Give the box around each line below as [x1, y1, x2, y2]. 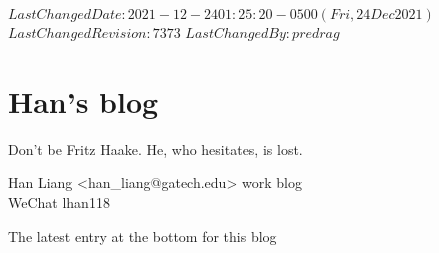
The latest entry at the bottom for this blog [8, 225, 277, 246]
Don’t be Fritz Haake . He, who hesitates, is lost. [8, 138, 303, 159]
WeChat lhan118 [8, 191, 110, 212]
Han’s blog [8, 80, 159, 121]
